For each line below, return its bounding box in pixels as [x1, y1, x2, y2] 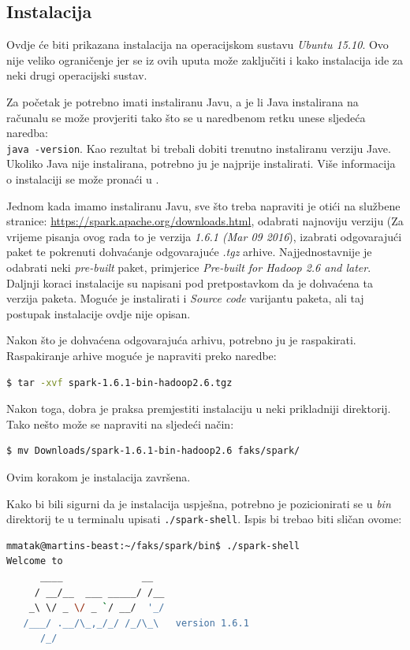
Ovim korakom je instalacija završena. [6, 468, 191, 485]
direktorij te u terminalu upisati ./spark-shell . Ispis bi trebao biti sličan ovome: [6, 511, 402, 527]
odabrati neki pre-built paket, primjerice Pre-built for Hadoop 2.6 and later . [6, 258, 371, 275]
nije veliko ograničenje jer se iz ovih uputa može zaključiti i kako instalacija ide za [6, 51, 404, 68]
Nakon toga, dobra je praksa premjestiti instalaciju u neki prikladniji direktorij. [6, 400, 391, 417]
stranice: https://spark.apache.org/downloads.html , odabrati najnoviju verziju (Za [6, 213, 404, 229]
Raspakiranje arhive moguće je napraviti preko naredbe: [6, 347, 277, 363]
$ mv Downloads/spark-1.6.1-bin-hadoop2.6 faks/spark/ [6, 445, 300, 457]
